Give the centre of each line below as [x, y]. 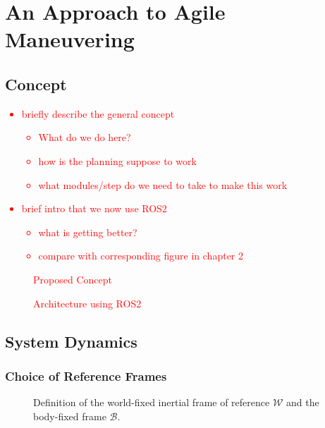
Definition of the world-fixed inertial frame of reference [152, 402]
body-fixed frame [70, 416]
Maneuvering [70, 39]
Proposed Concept [73, 279]
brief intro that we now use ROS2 [94, 208]
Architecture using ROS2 [87, 303]
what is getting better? [88, 232]
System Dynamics [71, 341]
